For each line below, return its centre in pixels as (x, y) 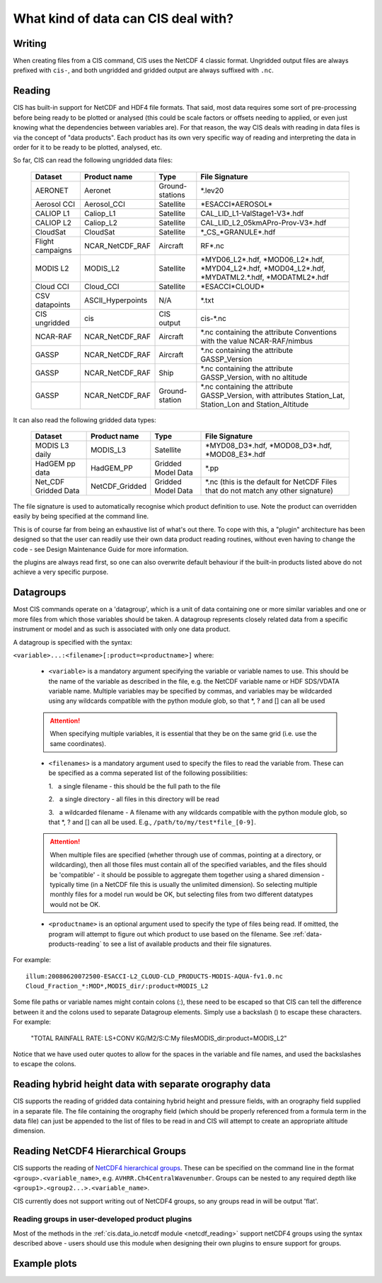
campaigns (53, 250)
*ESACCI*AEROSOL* (237, 204)
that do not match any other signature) (270, 491)
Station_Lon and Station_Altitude (255, 404)
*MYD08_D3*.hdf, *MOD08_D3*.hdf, (269, 446)
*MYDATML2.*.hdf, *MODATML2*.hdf (265, 277)
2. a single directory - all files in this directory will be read (134, 799)
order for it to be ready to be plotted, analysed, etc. (88, 147)
